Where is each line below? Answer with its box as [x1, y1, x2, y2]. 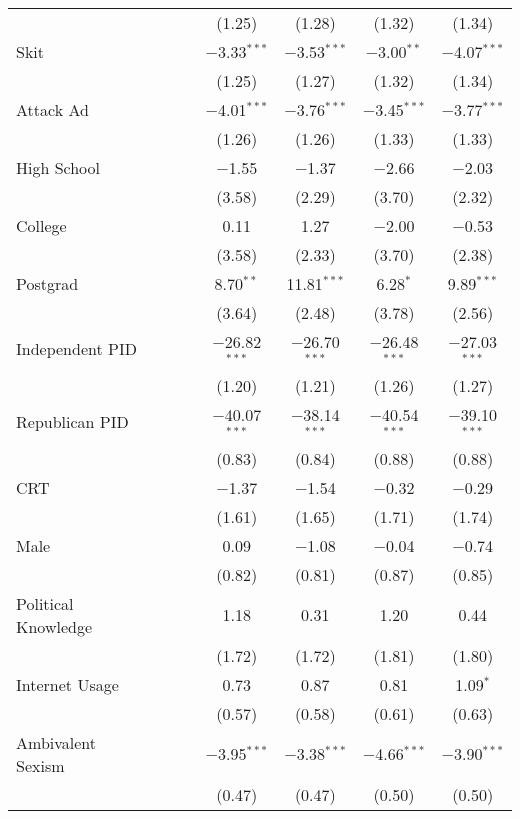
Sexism [16, 753, 65, 777]
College [16, 214, 67, 237]
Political [16, 591, 74, 615]
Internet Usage [16, 672, 119, 696]
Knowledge [16, 614, 93, 638]
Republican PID [16, 410, 129, 434]
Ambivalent [16, 730, 97, 754]
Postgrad [16, 272, 79, 295]
